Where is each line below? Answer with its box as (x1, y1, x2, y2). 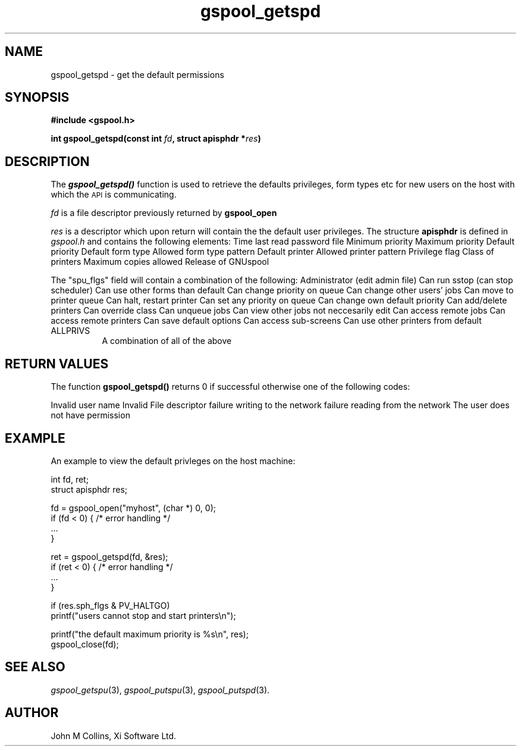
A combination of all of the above (102, 336, 232, 346)
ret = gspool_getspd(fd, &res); (51, 551, 168, 562)
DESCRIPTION (5, 154, 90, 169)
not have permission (51, 410, 130, 421)
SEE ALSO (5, 659, 65, 675)
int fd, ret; (51, 474, 89, 484)
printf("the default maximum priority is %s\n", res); (51, 628, 249, 639)
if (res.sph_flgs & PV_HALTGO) (51, 600, 170, 611)
